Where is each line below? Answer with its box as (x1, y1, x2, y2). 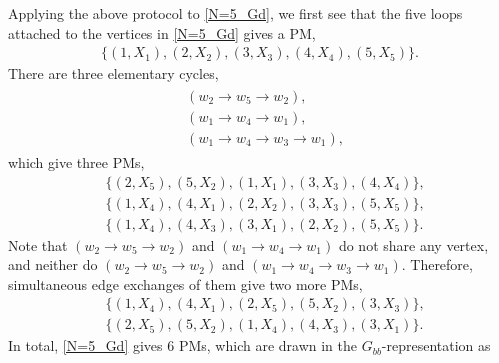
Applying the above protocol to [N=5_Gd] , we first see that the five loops (8, 3, 463, 23)
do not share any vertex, (338, 234, 489, 255)
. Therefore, (401, 254, 473, 275)
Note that (8, 234, 68, 255)
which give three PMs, (8, 151, 145, 172)
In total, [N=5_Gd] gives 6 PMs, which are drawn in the (8, 335, 357, 356)
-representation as (381, 335, 491, 356)
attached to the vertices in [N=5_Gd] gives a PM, (8, 22, 316, 43)
